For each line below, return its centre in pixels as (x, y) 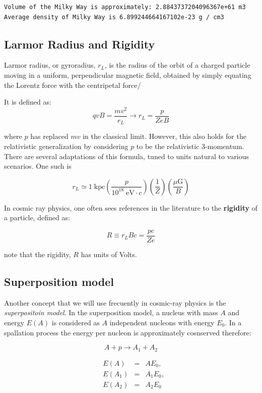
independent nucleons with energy (162, 322)
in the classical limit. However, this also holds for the (165, 136)
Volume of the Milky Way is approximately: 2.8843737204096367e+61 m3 (125, 7)
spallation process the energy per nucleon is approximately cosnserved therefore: (128, 332)
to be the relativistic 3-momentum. (190, 146)
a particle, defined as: (37, 217)
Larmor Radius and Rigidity (80, 44)
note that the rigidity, (38, 254)
